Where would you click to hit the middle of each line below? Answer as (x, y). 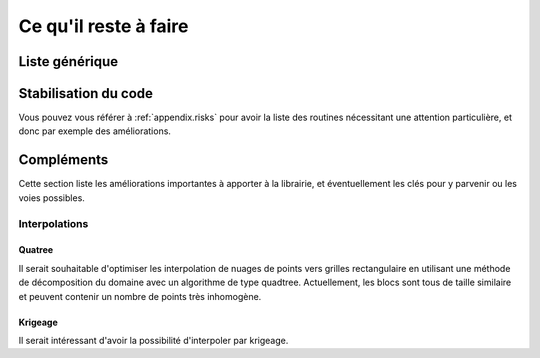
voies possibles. (51, 197)
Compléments (63, 160)
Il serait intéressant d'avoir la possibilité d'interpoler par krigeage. (153, 340)
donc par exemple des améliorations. (95, 131)
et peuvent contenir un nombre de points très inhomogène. (140, 296)
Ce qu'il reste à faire (103, 26)
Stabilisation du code (86, 93)
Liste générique (68, 61)
